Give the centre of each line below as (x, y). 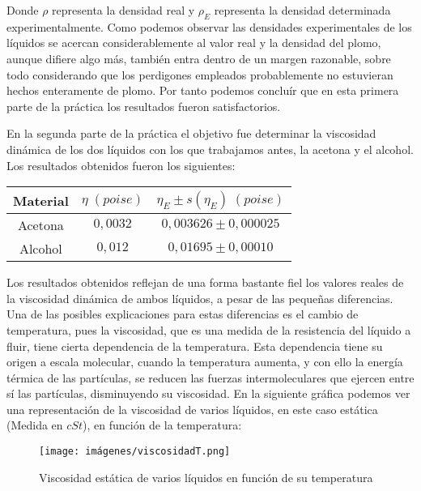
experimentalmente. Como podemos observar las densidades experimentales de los (209, 26)
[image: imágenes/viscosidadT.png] (135, 452)
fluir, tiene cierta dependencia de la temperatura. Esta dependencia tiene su (195, 346)
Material (41, 200)
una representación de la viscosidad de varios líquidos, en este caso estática (192, 409)
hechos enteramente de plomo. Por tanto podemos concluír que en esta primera (203, 90)
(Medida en (35, 425)
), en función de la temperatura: (162, 425)
